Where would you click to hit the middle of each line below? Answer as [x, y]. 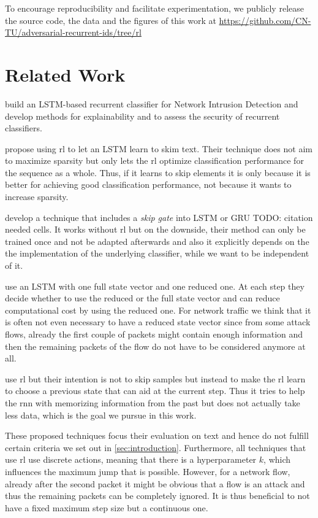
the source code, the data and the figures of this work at [111, 20]
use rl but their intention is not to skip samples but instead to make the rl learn [155, 378]
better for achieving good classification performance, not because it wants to [148, 184]
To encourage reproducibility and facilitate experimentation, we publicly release [154, 8]
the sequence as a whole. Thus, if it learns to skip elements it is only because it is [158, 172]
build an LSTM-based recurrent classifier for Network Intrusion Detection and [152, 103]
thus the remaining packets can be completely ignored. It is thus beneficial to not [157, 496]
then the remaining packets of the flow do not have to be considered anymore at [155, 346]
